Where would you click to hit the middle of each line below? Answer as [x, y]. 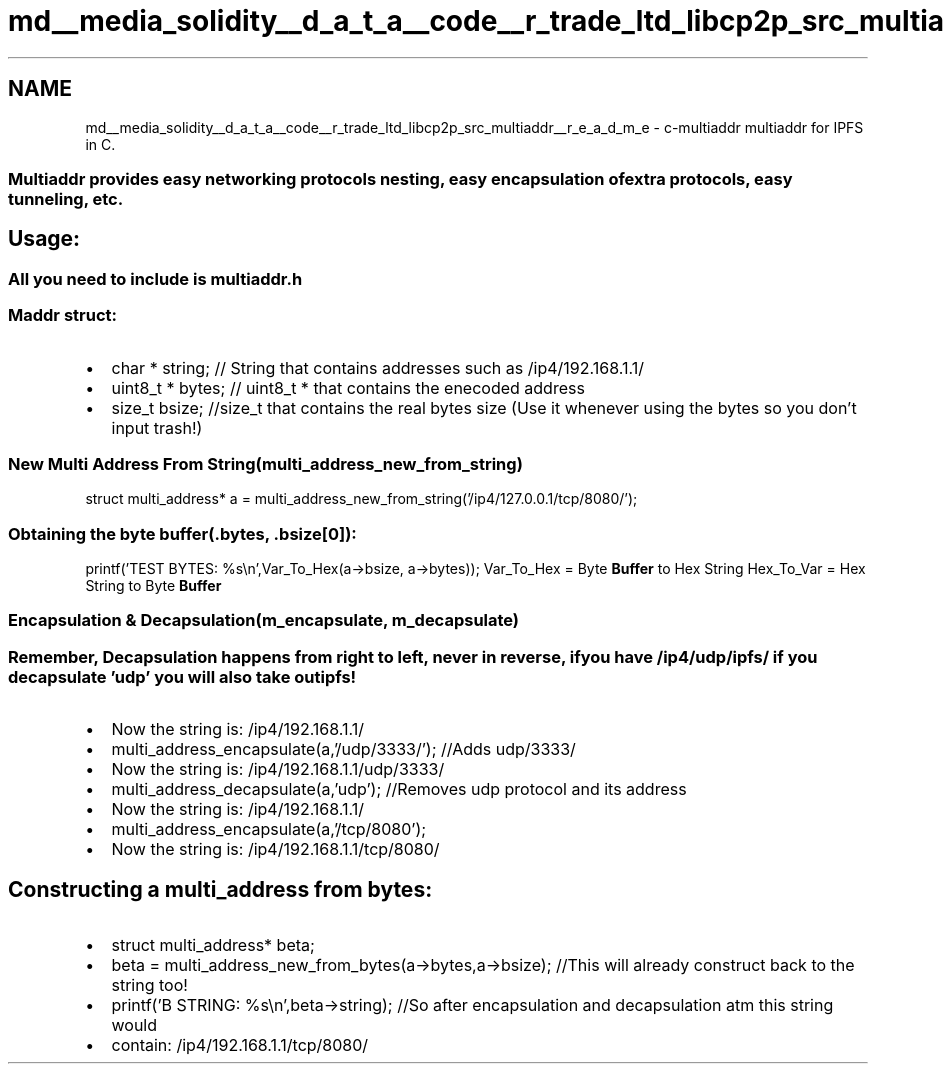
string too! [149, 985]
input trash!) [157, 427]
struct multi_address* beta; [213, 945]
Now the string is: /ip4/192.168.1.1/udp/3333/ [278, 769]
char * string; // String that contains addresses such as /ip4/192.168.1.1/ [377, 367]
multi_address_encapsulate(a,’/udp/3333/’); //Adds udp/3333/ [343, 749]
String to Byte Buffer [153, 586]
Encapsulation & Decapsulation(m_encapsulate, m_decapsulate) [264, 620]
